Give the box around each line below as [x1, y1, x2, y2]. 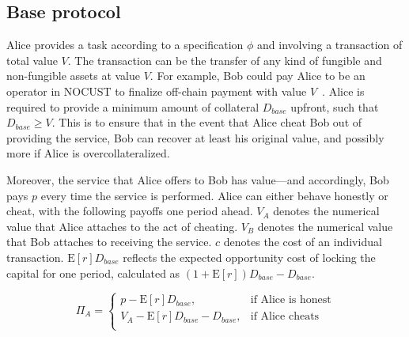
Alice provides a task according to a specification [6, 36, 244, 53]
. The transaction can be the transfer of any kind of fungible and [67, 51, 382, 68]
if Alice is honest [250, 294, 331, 306]
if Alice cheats [250, 311, 320, 323]
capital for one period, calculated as [6, 264, 180, 281]
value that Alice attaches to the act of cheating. [6, 218, 238, 234]
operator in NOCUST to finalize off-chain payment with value [6, 82, 307, 99]
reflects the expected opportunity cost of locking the [123, 248, 376, 265]
